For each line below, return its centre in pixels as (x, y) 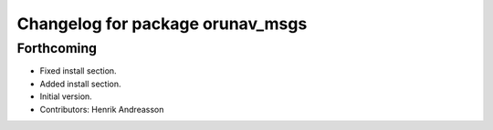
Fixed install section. (79, 71)
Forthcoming (57, 48)
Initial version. (66, 96)
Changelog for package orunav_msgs (162, 24)
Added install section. (80, 84)
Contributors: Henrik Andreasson (102, 109)
